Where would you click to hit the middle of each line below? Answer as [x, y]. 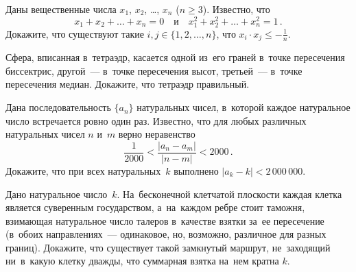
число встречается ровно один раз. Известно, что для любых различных [156, 120]
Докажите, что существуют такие [75, 33]
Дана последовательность [58, 107]
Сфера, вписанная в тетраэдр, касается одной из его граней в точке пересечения [175, 57]
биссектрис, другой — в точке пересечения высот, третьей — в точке [154, 70]
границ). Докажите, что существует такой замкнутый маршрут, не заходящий [168, 247]
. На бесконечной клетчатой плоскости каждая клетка [229, 194]
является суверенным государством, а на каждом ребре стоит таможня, [155, 207]
